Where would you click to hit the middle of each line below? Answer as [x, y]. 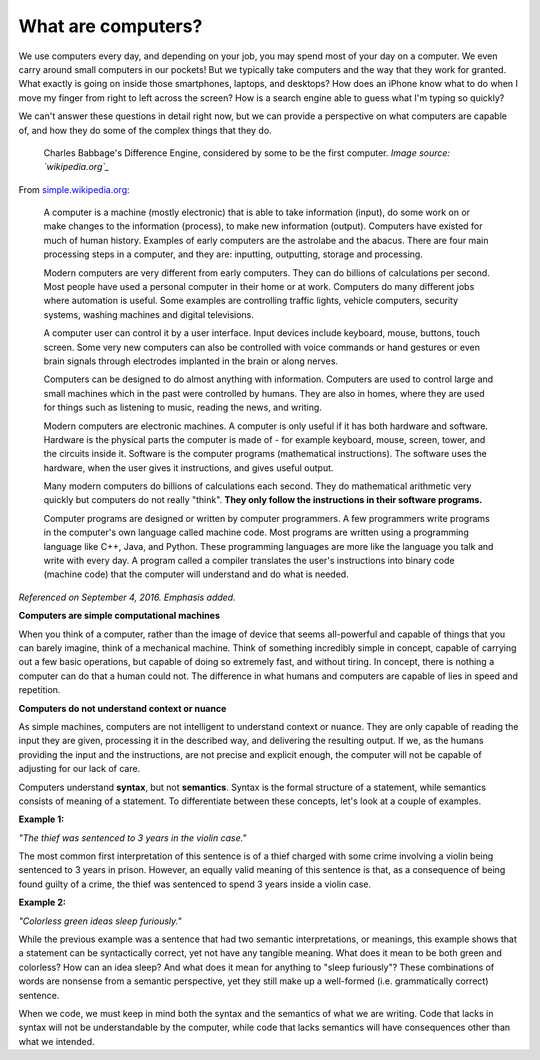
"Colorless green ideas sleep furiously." [100, 921]
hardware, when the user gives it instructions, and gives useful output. [188, 467]
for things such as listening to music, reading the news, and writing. [182, 407]
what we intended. [56, 1041]
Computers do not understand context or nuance [122, 708]
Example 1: [41, 819]
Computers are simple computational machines [119, 616]
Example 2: [42, 902]
